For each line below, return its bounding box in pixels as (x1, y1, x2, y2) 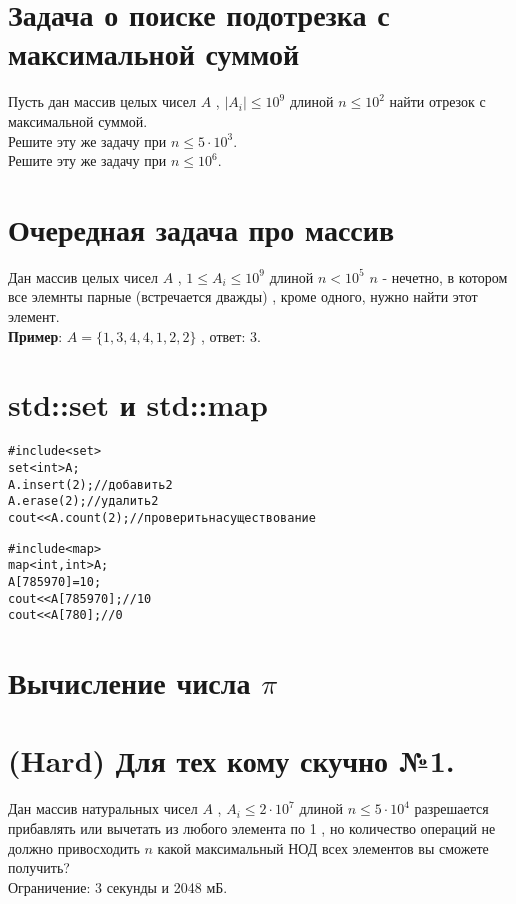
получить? (8, 857, 70, 878)
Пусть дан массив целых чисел (8, 91, 197, 112)
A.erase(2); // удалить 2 (8, 494, 159, 509)
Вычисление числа (8, 662, 251, 703)
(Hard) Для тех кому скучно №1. (8, 740, 455, 781)
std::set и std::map (8, 384, 268, 425)
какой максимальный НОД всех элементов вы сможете (157, 837, 489, 858)
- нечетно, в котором (382, 266, 508, 287)
